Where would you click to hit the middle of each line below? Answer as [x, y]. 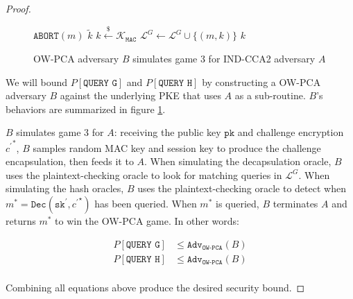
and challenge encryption [291, 132]
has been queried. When [146, 203]
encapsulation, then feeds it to [70, 161]
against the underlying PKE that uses [140, 95]
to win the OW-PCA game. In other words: [147, 220]
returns [21, 220]
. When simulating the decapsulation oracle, [238, 161]
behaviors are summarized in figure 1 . [86, 109]
